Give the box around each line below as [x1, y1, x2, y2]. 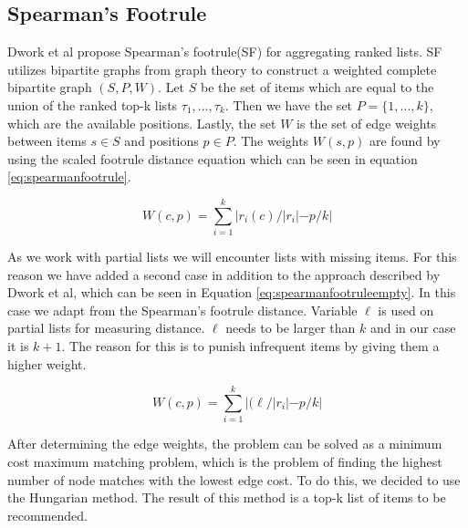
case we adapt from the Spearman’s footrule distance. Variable [7, 300, 358, 319]
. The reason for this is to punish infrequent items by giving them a [61, 336, 440, 356]
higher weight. [7, 354, 87, 373]
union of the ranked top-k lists [7, 95, 178, 114]
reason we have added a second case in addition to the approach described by [7, 264, 441, 284]
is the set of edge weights [296, 113, 437, 132]
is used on [378, 300, 434, 319]
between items [7, 131, 87, 150]
